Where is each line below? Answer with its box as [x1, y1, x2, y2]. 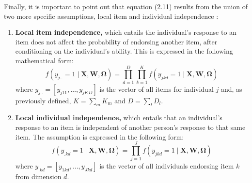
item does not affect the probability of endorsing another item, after [15, 36, 218, 46]
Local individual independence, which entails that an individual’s [15, 113, 222, 123]
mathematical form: [15, 55, 74, 65]
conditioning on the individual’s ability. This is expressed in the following [15, 46, 233, 56]
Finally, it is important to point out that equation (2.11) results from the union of [4, 1, 248, 11]
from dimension [15, 171, 62, 182]
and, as [220, 84, 242, 94]
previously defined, [15, 95, 71, 105]
